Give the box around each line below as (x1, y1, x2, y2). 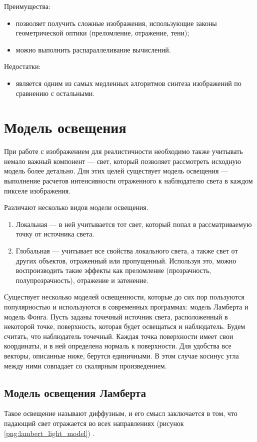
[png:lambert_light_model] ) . (4, 427, 95, 438)
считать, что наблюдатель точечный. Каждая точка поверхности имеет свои (4, 330, 233, 341)
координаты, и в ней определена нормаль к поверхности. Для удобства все (4, 340, 231, 351)
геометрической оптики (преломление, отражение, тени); (15, 27, 189, 38)
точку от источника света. (15, 228, 94, 239)
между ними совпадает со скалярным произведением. (4, 360, 167, 370)
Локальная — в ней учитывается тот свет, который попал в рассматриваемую (15, 218, 252, 229)
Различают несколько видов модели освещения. (4, 202, 148, 212)
